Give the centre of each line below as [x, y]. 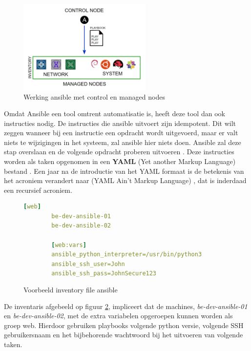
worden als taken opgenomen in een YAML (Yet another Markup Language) [120, 161]
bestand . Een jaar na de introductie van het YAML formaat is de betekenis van [124, 171]
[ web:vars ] [69, 245]
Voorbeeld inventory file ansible [71, 290]
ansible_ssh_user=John [88, 264]
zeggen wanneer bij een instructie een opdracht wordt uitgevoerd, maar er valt [121, 133]
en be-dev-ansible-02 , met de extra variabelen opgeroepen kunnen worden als [118, 316]
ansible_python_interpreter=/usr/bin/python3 [127, 255]
